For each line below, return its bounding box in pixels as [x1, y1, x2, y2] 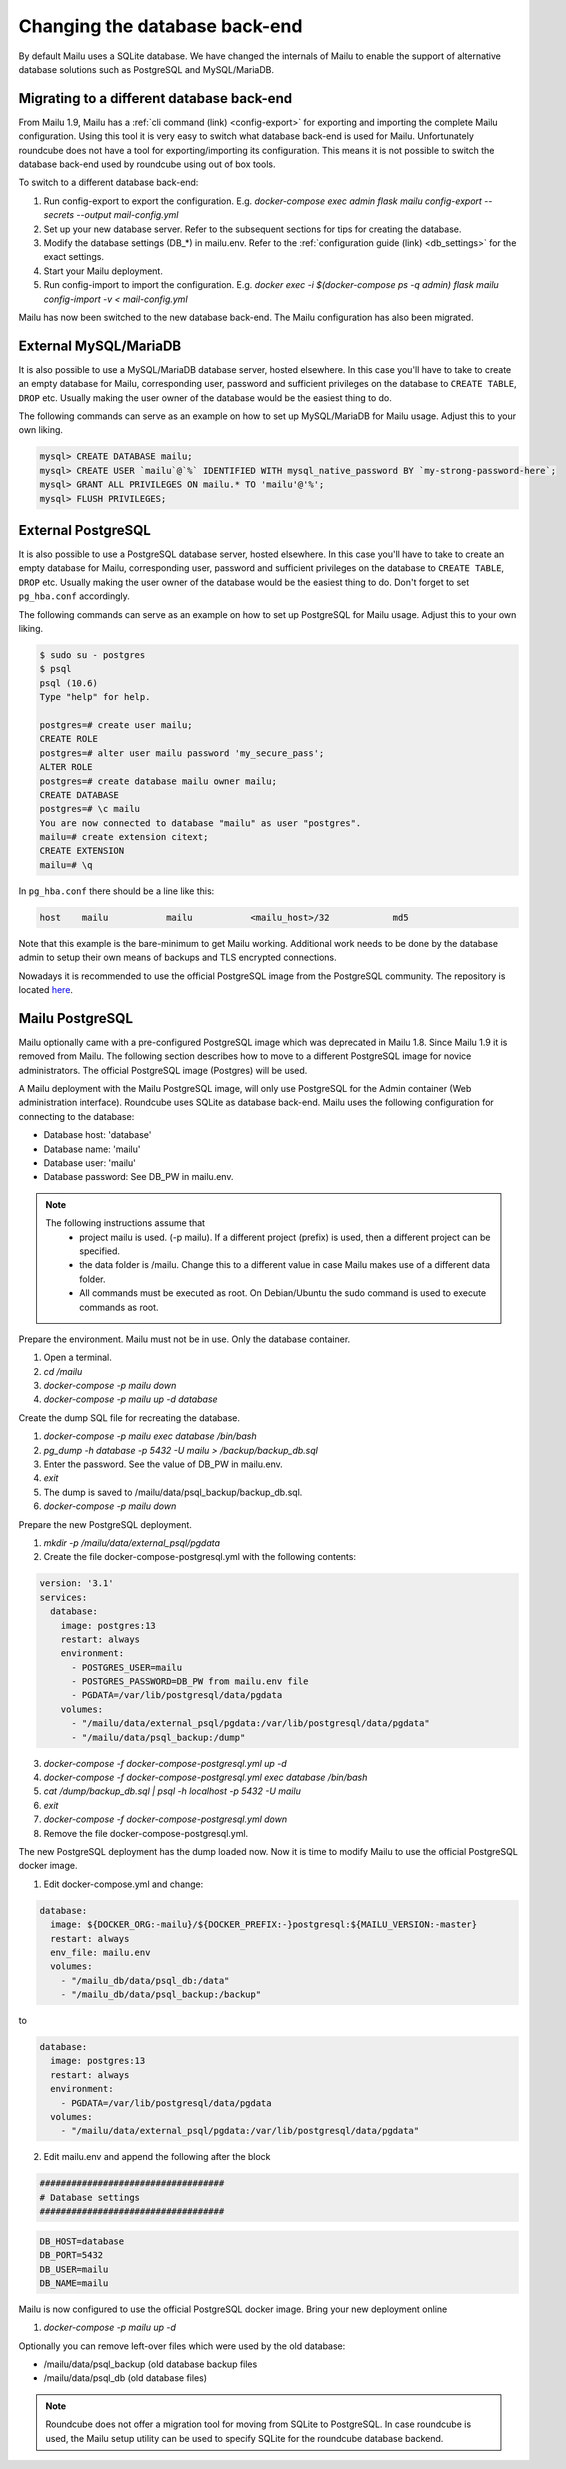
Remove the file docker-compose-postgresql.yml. [43, 1827, 249, 1839]
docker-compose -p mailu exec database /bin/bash [43, 1430, 257, 1442]
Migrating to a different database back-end [18, 90, 293, 107]
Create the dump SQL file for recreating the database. [18, 1411, 240, 1424]
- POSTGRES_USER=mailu [71, 1661, 183, 1673]
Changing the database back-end [18, 15, 303, 37]
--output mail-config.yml [76, 209, 179, 221]
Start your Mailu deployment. [43, 265, 164, 277]
